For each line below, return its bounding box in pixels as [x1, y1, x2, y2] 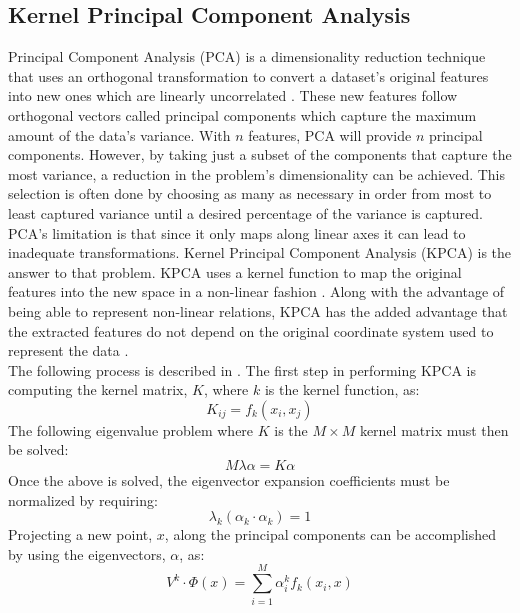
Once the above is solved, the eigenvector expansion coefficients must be [8, 470, 450, 491]
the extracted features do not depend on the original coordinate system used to [8, 320, 494, 341]
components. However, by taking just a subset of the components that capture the [8, 144, 512, 165]
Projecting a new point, [8, 524, 153, 545]
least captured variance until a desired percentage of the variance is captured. [8, 202, 483, 223]
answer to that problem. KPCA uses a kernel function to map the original [8, 261, 462, 282]
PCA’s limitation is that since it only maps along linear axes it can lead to [8, 222, 466, 243]
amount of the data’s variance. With [8, 124, 231, 145]
